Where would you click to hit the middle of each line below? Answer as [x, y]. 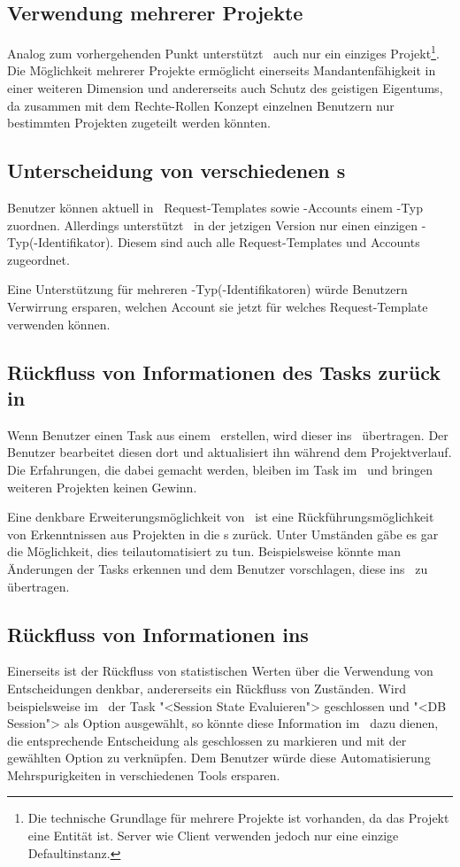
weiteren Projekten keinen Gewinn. [102, 487]
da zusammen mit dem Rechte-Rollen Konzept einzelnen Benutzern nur [201, 105]
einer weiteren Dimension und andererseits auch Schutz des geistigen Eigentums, [225, 88]
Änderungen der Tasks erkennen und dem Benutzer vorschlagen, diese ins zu [218, 568]
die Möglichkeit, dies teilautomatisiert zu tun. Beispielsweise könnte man [204, 551]
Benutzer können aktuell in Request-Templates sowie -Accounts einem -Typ [215, 208]
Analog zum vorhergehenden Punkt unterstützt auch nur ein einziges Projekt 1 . [223, 52]
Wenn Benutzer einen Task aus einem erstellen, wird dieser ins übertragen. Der [228, 434]
